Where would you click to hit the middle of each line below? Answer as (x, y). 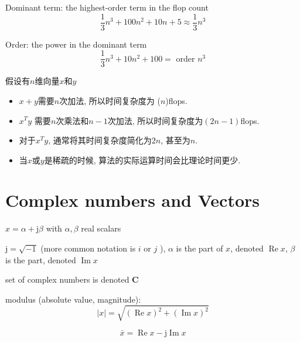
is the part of (200, 248)
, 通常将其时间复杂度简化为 (100, 140)
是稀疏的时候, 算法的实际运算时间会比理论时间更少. (142, 160)
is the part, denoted (41, 259)
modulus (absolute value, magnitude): (73, 299)
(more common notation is (88, 248)
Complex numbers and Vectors (133, 200)
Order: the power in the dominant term (76, 44)
